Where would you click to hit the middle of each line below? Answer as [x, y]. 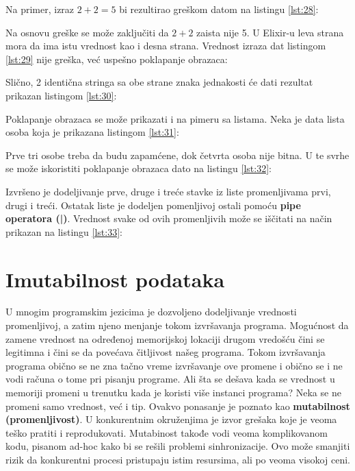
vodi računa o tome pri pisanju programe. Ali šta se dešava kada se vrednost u [170, 379]
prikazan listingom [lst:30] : [61, 95]
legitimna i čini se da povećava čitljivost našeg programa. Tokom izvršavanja [166, 352]
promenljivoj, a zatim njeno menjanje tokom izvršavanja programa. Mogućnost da [177, 325]
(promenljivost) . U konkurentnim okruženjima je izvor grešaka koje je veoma [171, 419]
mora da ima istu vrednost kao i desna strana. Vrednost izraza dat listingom [166, 46]
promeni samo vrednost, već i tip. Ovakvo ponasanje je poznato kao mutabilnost [178, 406]
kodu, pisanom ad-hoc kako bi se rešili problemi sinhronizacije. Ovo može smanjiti [178, 446]
